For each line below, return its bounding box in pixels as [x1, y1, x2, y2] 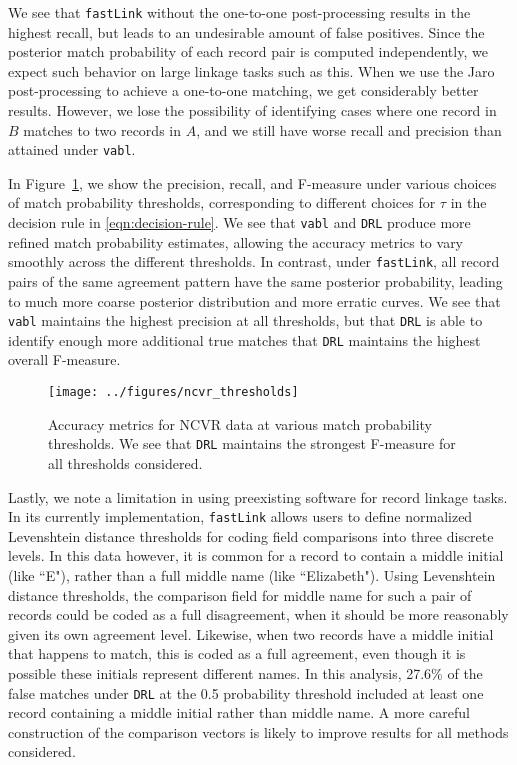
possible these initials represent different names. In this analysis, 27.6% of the [8, 662, 483, 683]
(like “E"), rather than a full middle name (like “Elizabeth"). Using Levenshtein [8, 565, 496, 585]
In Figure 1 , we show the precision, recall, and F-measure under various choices [8, 172, 497, 193]
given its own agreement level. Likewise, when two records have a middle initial [8, 623, 494, 644]
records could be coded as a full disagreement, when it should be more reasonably [8, 604, 509, 625]
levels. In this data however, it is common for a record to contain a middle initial [8, 545, 504, 566]
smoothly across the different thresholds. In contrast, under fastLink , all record [8, 251, 500, 272]
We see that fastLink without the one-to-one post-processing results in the [8, 2, 471, 22]
